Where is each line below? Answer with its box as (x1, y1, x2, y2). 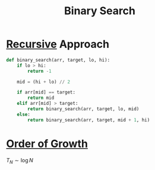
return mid (27, 95, 55, 101)
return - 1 (27, 68, 52, 74)
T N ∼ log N (6, 156, 34, 165)
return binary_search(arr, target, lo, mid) (27, 106, 140, 112)
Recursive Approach (6, 37, 110, 51)
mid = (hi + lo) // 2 (17, 79, 70, 85)
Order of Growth (6, 137, 88, 150)
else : (17, 111, 31, 117)
